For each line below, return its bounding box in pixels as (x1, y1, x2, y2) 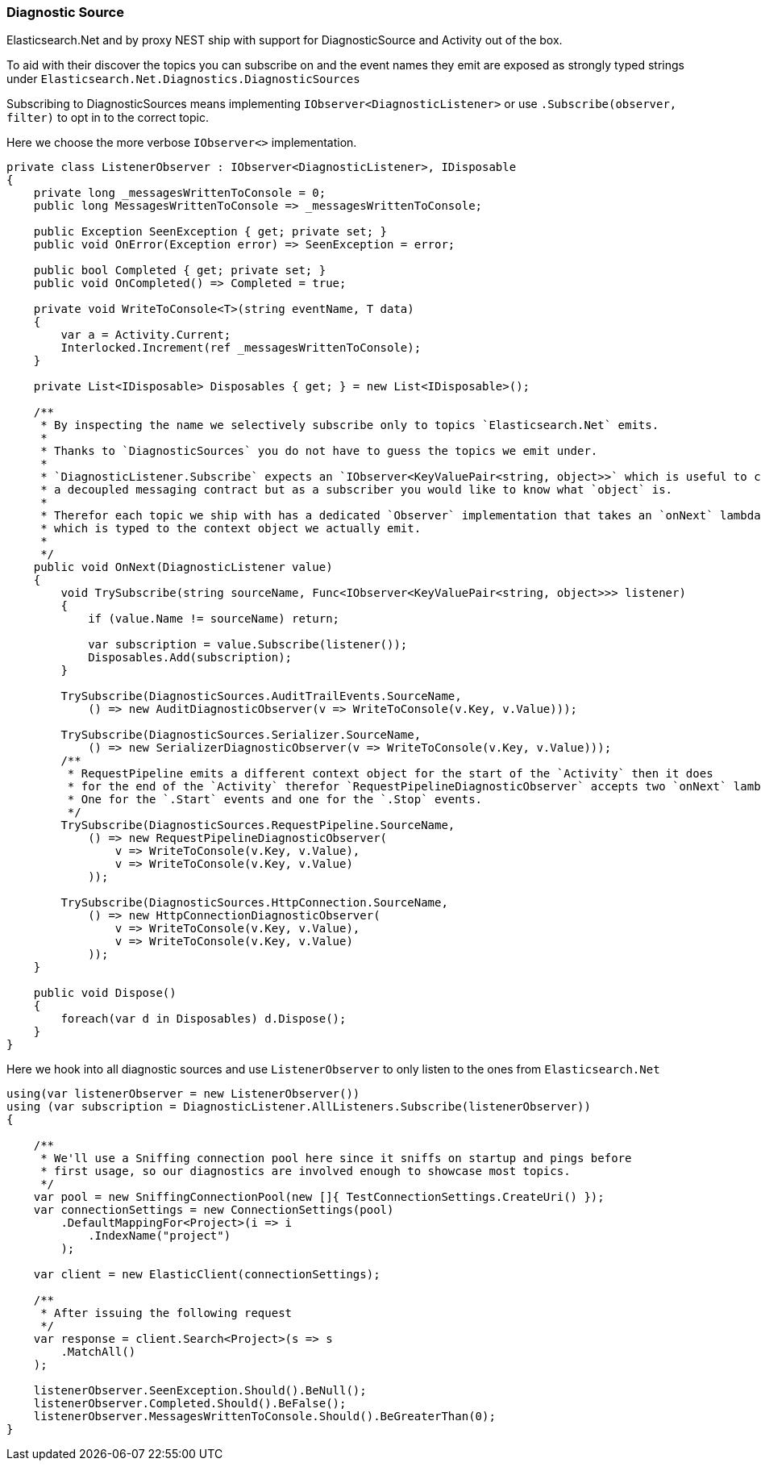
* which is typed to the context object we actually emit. (40, 522, 422, 536)
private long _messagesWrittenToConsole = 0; (33, 186, 326, 200)
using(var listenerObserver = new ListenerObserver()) (6, 1087, 360, 1101)
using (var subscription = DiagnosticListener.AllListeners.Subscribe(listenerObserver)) (6, 1100, 591, 1114)
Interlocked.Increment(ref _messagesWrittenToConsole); (60, 341, 422, 355)
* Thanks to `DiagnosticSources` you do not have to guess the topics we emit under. (40, 444, 598, 458)
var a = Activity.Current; (60, 328, 231, 342)
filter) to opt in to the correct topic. (6, 110, 209, 125)
